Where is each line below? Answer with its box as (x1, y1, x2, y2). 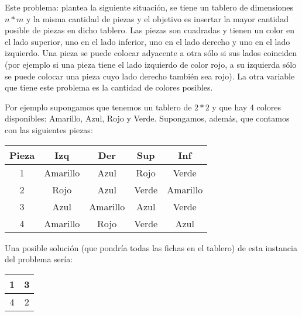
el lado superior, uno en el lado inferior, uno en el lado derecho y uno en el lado (5, 35, 290, 47)
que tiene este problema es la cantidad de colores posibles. (5, 81, 213, 93)
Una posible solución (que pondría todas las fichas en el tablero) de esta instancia (5, 241, 297, 254)
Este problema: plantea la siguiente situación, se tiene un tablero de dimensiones (5, 1, 294, 13)
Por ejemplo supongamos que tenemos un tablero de (5, 100, 192, 113)
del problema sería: (5, 253, 73, 265)
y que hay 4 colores (212, 100, 281, 113)
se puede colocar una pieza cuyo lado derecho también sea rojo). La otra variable (5, 70, 295, 82)
